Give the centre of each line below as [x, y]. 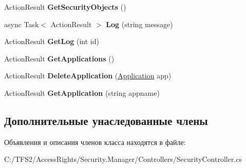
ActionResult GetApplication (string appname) [82, 92]
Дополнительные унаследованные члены [106, 120]
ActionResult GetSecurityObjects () [65, 7]
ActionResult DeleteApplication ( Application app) [88, 76]
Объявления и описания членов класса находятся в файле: [95, 142]
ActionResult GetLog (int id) [52, 41]
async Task [22, 24]
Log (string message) [139, 24]
